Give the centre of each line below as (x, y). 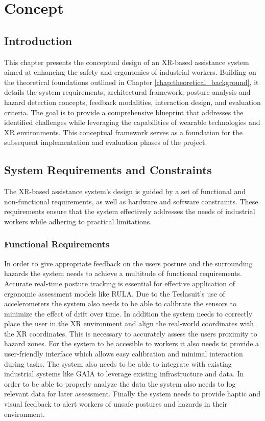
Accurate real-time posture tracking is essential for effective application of (119, 283)
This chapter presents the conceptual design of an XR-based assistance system (127, 62)
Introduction (38, 40)
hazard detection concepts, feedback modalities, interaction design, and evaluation (132, 102)
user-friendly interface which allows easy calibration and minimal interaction (124, 354)
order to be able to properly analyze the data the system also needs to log (120, 383)
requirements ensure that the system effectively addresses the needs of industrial (130, 211)
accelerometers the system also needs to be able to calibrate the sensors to (120, 303)
